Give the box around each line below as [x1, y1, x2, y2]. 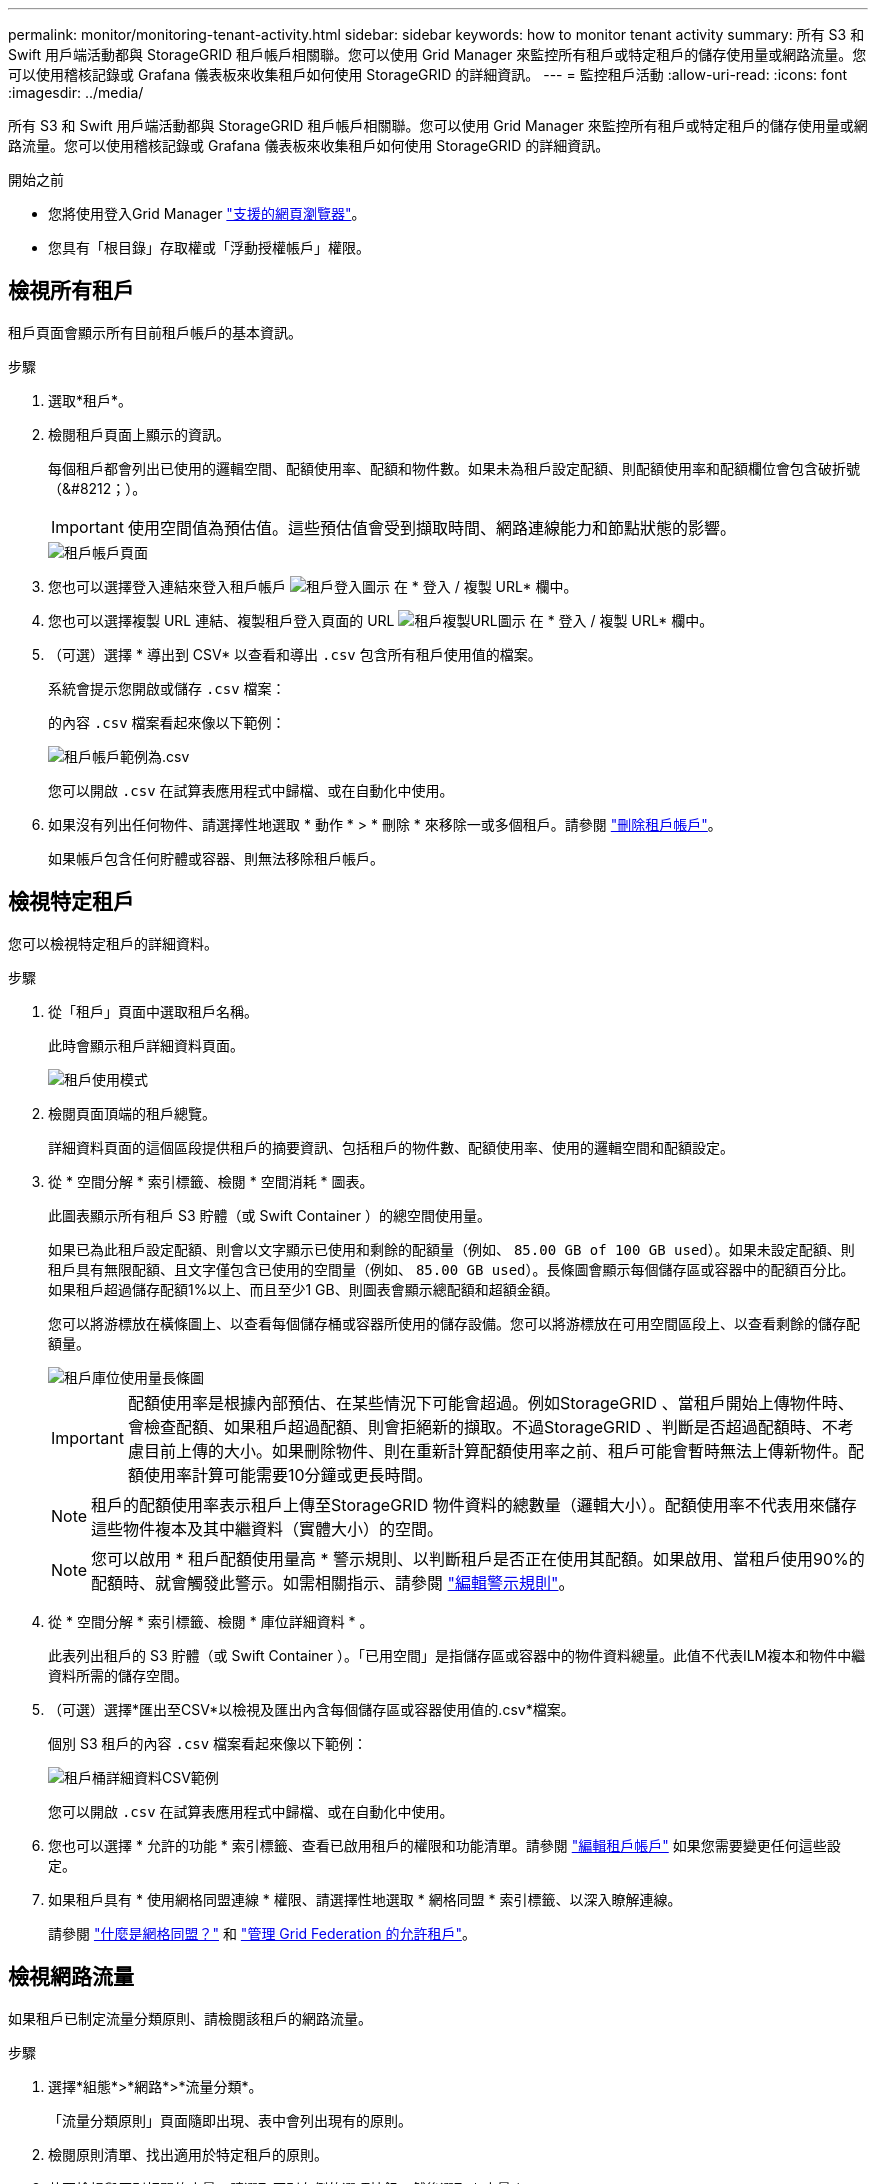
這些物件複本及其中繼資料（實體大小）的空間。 [91, 1518, 444, 1539]
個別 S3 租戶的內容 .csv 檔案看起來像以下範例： [48, 1734, 368, 1752]
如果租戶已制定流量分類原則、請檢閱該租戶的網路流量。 [8, 2009, 372, 2027]
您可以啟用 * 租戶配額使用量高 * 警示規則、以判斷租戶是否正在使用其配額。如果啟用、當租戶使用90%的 [91, 1548, 865, 1569]
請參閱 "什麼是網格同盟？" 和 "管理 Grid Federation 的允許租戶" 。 [48, 1924, 476, 1942]
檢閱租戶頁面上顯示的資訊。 [48, 425, 230, 443]
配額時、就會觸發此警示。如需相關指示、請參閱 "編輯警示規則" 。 [91, 1572, 575, 1593]
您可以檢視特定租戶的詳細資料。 [8, 934, 218, 952]
